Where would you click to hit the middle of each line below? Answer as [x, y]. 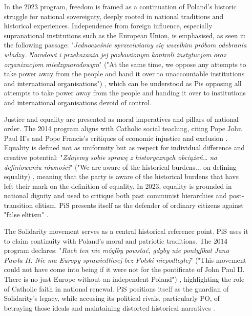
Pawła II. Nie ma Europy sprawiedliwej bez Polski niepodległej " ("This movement [125, 260]
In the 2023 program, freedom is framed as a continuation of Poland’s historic [120, 6]
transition [19, 205]
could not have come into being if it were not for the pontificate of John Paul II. [124, 269]
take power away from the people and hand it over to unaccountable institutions [124, 74]
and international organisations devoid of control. [78, 102]
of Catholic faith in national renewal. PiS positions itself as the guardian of [116, 288]
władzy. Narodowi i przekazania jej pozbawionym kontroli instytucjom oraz [115, 54]
